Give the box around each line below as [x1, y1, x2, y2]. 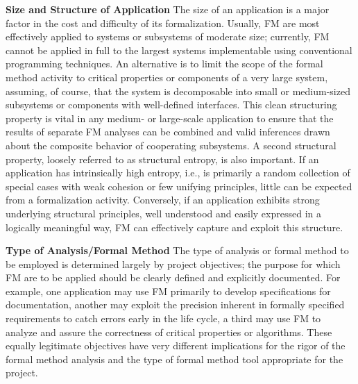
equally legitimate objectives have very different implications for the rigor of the [6, 338, 346, 353]
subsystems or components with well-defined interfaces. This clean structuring [6, 97, 337, 112]
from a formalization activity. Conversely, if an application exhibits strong [6, 192, 320, 207]
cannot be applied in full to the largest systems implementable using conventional [6, 42, 352, 57]
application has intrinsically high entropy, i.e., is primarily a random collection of [6, 165, 350, 180]
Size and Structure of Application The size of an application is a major [6, 2, 330, 16]
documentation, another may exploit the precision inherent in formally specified [6, 297, 345, 312]
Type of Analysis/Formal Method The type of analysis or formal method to [6, 243, 349, 258]
